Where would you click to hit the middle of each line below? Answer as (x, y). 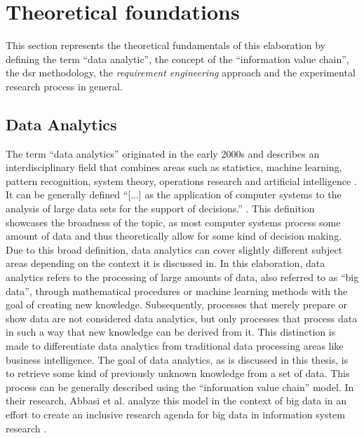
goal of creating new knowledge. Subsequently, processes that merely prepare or (177, 304)
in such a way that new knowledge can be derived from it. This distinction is (171, 332)
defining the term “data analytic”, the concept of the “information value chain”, (177, 59)
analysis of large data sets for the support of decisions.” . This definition (160, 208)
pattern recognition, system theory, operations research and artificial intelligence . (181, 180)
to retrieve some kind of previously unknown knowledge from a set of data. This (178, 373)
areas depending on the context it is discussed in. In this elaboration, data (166, 263)
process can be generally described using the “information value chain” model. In (180, 386)
